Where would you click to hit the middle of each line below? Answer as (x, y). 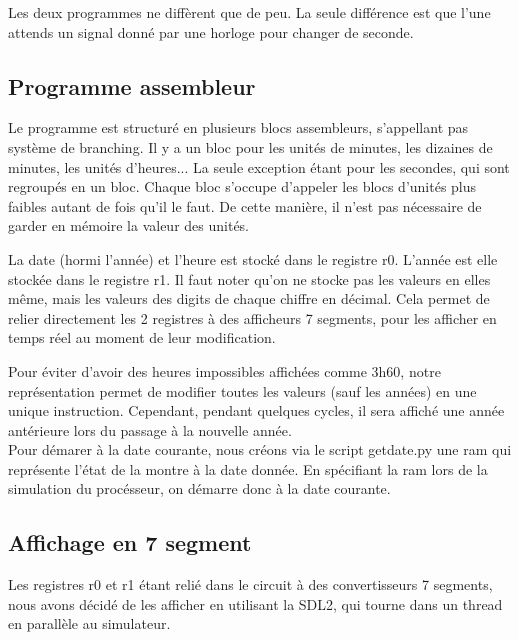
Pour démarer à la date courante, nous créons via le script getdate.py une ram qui (260, 449)
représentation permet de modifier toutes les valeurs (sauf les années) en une (242, 390)
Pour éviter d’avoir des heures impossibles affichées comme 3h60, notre (224, 370)
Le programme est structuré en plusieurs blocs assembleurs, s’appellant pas (238, 127)
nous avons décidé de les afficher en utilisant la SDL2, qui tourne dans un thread (255, 603)
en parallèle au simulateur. (89, 623)
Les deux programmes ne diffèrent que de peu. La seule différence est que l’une (249, 12)
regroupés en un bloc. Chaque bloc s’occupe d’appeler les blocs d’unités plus (242, 186)
